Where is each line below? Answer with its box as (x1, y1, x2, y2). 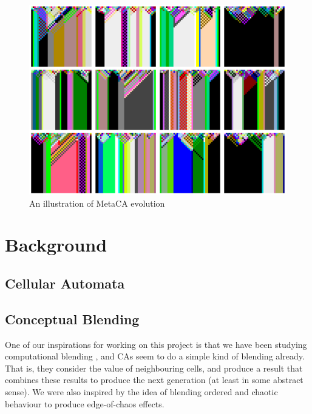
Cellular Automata (5, 273, 125, 292)
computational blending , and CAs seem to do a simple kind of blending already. (5, 350, 305, 362)
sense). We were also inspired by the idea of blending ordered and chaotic (5, 385, 278, 398)
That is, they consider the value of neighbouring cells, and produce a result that (5, 361, 303, 374)
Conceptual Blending (5, 309, 140, 328)
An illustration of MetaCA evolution (29, 196, 165, 209)
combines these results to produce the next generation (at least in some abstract (5, 373, 304, 386)
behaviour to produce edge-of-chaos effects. (5, 397, 164, 410)
